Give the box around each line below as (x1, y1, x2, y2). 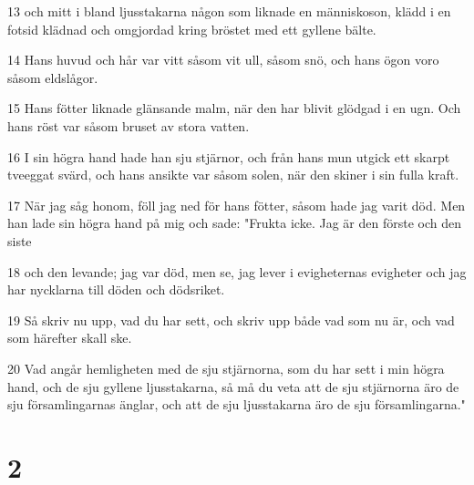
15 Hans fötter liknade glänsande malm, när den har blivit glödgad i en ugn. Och (7, 98, 461, 118)
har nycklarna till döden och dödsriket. (7, 280, 225, 299)
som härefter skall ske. (7, 328, 132, 347)
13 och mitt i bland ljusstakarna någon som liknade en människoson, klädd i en (7, 2, 451, 20)
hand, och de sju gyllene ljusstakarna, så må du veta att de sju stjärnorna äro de (7, 377, 459, 396)
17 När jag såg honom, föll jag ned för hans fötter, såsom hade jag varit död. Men (7, 195, 466, 214)
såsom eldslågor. (7, 67, 98, 87)
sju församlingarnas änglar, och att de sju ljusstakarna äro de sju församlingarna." (7, 395, 466, 414)
